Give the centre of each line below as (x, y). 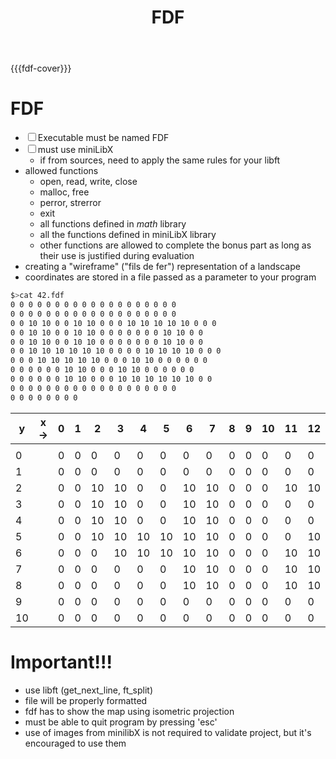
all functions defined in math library (113, 224)
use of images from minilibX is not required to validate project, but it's (168, 732)
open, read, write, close (88, 182)
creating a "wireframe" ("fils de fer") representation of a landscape (162, 267)
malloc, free (64, 192)
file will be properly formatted (86, 700)
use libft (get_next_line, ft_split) (89, 690)
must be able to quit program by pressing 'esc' (121, 722)
